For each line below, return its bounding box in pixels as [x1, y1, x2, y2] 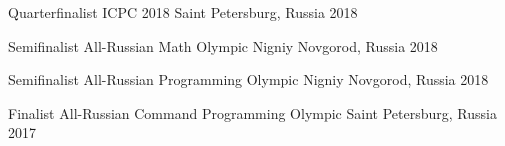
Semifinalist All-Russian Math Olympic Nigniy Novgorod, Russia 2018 [8, 35, 438, 56]
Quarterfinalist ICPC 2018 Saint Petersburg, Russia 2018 [8, 2, 358, 22]
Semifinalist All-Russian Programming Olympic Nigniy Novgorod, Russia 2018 [8, 69, 489, 90]
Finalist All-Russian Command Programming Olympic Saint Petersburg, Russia [8, 102, 497, 123]
